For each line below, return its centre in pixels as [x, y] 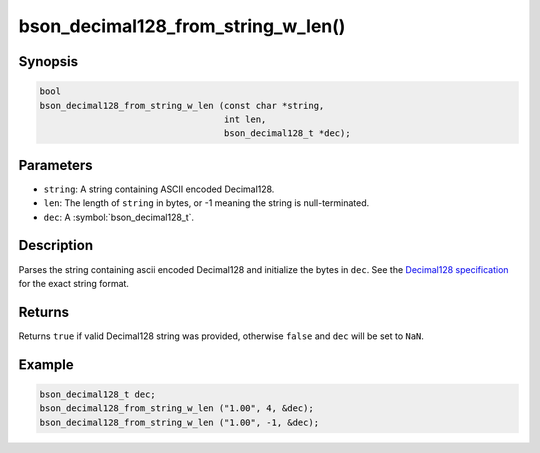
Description [56, 245]
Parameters [55, 165]
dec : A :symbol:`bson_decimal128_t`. [119, 217]
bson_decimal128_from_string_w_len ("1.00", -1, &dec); [179, 422]
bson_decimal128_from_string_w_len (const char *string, [182, 105]
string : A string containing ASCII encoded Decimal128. [159, 189]
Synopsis [48, 61]
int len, [245, 119]
